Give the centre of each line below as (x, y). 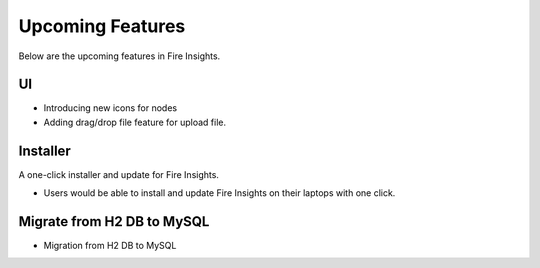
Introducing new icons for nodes (110, 108)
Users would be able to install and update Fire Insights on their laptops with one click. (219, 193)
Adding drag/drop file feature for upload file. (135, 122)
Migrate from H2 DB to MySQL (114, 221)
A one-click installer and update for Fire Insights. (119, 174)
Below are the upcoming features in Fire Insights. (119, 56)
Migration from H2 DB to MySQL (110, 246)
